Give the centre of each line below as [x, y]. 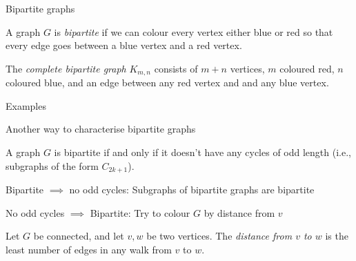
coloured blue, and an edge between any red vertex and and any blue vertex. [167, 83]
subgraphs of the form [52, 165]
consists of [176, 68]
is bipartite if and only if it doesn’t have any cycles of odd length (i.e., [202, 152]
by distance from [239, 212]
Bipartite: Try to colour [140, 212]
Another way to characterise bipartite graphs [101, 129]
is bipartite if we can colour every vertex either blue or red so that [194, 31]
